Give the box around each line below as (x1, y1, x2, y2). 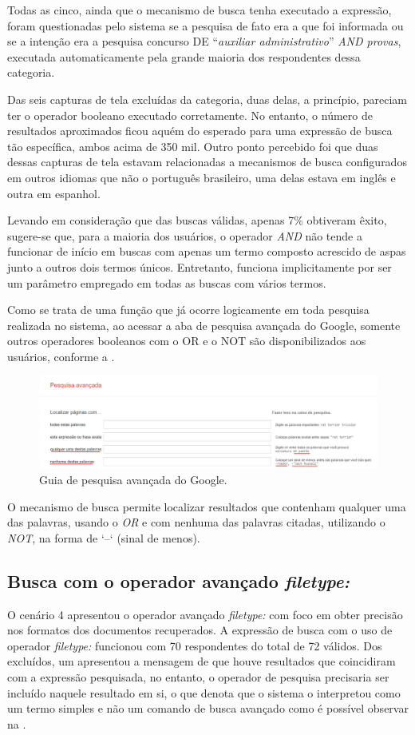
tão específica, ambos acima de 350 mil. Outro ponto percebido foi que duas (7, 137, 378, 154)
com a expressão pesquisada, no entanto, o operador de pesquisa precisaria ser (7, 668, 389, 685)
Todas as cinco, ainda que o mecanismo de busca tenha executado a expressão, (7, 2, 392, 18)
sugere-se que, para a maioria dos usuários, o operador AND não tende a (7, 227, 362, 244)
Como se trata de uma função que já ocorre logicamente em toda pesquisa (7, 301, 370, 318)
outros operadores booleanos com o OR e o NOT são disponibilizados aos (7, 332, 366, 349)
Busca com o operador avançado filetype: (7, 568, 350, 593)
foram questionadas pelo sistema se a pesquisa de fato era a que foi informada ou (7, 17, 404, 34)
